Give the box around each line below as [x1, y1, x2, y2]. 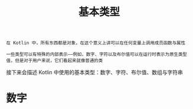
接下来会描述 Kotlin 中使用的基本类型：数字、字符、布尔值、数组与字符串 [6, 69, 183, 76]
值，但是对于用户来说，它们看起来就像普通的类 [6, 58, 103, 64]
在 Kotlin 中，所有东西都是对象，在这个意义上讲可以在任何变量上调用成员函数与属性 [6, 40, 186, 46]
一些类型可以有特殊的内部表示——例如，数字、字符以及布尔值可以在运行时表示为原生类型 [6, 51, 187, 58]
